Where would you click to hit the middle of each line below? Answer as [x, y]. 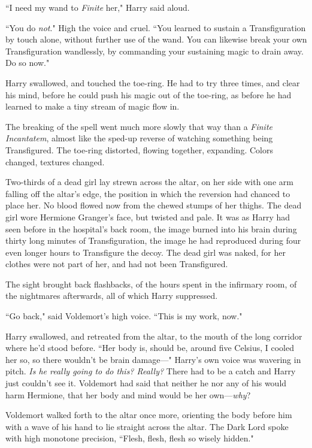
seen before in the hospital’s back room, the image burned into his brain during [151, 228]
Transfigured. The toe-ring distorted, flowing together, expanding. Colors [139, 149]
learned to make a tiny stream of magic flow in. [93, 106]
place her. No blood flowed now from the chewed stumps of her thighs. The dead [154, 205]
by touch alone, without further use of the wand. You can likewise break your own [156, 39]
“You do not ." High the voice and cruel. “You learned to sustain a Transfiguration [156, 27]
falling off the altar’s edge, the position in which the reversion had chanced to [148, 193]
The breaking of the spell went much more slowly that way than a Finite [139, 126]
